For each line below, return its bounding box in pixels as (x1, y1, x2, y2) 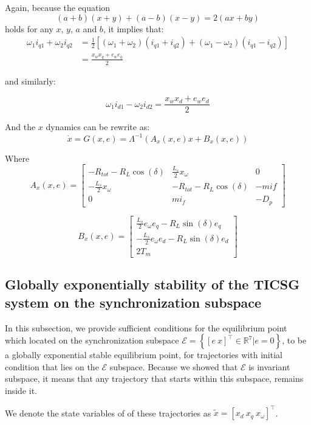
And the (5, 120, 36, 133)
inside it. (5, 384, 37, 397)
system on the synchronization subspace (5, 292, 262, 311)
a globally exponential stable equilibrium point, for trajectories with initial (5, 348, 282, 361)
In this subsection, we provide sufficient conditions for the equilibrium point (5, 321, 287, 334)
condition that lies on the (5, 360, 99, 373)
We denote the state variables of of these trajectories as (5, 406, 211, 419)
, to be (282, 334, 307, 347)
